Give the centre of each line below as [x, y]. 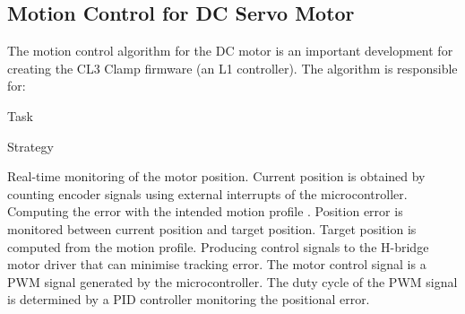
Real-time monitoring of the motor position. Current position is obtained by [216, 176]
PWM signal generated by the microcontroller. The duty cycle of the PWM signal [232, 281]
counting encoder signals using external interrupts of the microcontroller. [207, 193]
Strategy [30, 146]
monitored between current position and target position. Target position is [212, 228]
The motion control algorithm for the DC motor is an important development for [230, 51]
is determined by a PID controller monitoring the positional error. [189, 299]
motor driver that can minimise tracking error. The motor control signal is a [217, 264]
